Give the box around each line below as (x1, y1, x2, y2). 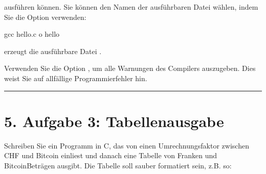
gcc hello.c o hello (4, 29, 60, 39)
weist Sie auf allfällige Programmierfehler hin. (4, 72, 147, 83)
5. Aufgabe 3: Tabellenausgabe (4, 110, 224, 131)
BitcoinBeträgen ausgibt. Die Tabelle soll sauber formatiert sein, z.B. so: (4, 160, 232, 170)
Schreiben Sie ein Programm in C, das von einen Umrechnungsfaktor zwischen (4, 140, 249, 151)
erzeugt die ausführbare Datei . (4, 45, 102, 56)
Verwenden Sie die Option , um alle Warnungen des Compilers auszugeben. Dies (4, 63, 256, 73)
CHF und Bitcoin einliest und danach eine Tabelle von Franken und (4, 150, 217, 161)
